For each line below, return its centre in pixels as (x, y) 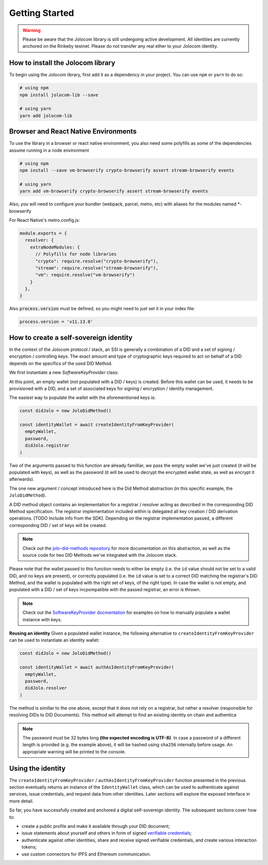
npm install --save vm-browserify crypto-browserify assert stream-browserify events (127, 170)
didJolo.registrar (47, 446)
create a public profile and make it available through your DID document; (96, 826)
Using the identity (37, 768)
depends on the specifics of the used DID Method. (61, 363)
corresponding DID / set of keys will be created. (58, 525)
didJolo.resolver (46, 688)
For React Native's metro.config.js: (45, 220)
